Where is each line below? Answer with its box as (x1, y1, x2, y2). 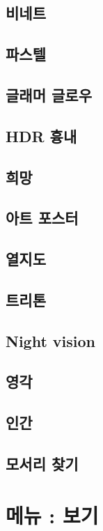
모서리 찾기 (6, 452, 79, 474)
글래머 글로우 (6, 84, 92, 105)
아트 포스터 (6, 207, 79, 229)
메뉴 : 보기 (6, 500, 99, 529)
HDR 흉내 (6, 125, 77, 146)
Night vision (6, 330, 96, 351)
